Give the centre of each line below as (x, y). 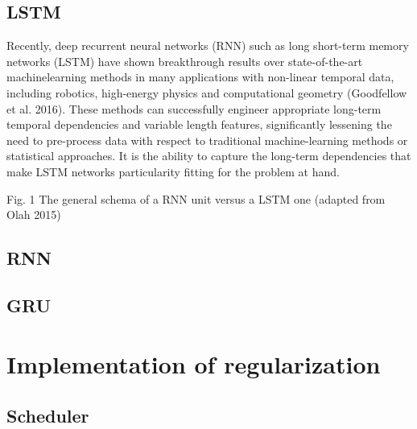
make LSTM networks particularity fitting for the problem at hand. (173, 171)
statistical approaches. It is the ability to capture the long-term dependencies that (209, 156)
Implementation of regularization (194, 364)
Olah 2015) (34, 214)
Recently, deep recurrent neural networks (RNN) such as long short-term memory (208, 45)
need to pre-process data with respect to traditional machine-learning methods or (207, 140)
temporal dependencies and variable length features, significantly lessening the (199, 124)
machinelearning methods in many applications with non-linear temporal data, (200, 77)
